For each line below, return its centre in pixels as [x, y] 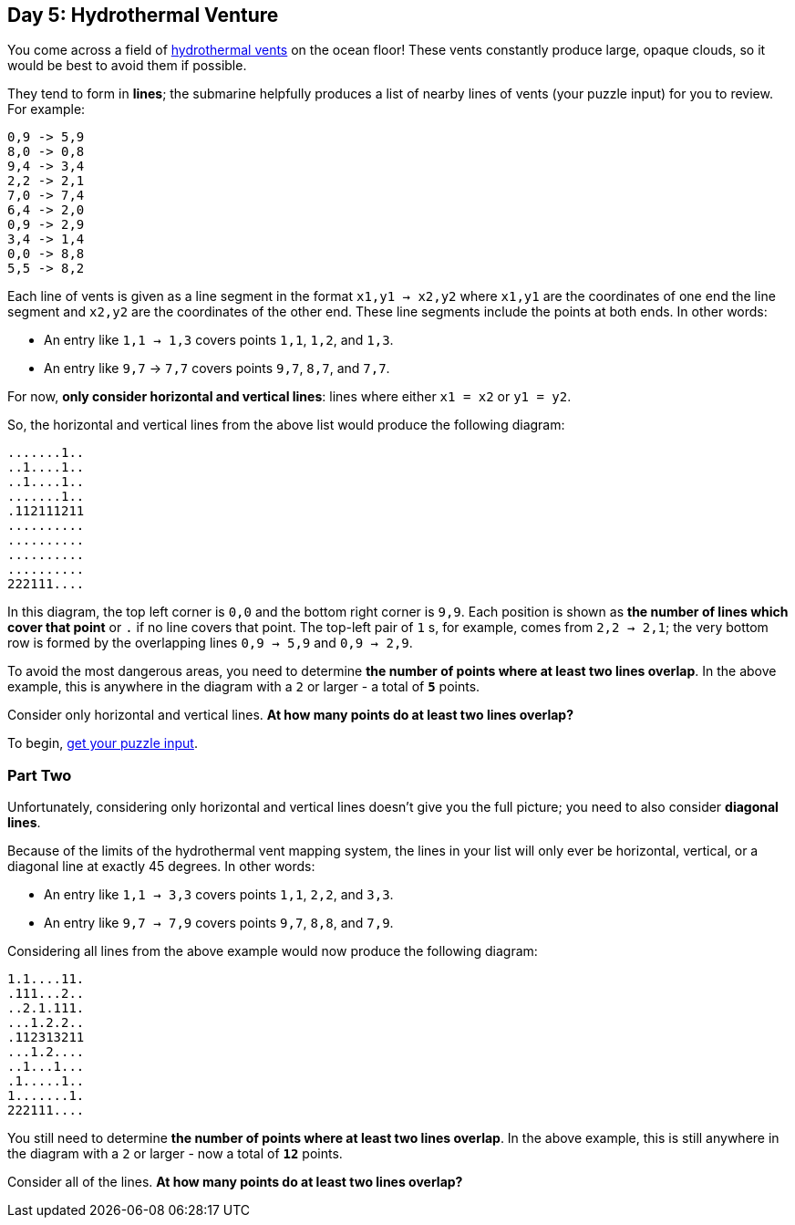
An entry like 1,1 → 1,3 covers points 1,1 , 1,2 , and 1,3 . [219, 340]
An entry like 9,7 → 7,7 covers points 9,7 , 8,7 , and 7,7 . [217, 369]
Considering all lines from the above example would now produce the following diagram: [273, 951]
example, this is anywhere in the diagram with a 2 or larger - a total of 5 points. [244, 687]
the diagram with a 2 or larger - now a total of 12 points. [175, 1154]
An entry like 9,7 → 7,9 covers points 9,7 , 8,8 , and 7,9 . [219, 923]
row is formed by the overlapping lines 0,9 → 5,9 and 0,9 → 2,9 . [210, 643]
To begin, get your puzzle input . [103, 743]
